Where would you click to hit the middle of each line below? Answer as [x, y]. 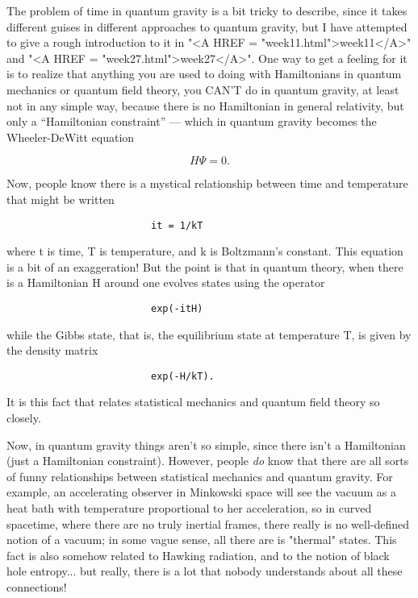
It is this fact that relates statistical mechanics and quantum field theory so [193, 402]
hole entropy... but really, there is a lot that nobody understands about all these [205, 571]
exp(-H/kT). [182, 376]
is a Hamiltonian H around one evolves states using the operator [166, 282]
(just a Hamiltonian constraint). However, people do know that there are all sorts [208, 461]
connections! [37, 587]
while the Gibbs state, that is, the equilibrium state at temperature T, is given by [209, 334]
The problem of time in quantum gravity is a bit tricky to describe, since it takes [207, 10]
